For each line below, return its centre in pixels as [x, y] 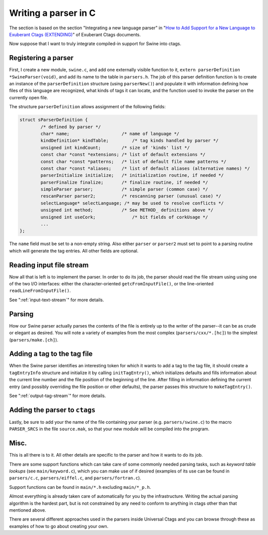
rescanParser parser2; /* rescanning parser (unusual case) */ [131, 196]
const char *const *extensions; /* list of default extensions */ [123, 155]
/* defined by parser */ [71, 127]
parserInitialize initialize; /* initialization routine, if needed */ [132, 175]
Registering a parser [41, 58]
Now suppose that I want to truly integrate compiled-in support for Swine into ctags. [95, 44]
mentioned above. [28, 510]
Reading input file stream [49, 265]
